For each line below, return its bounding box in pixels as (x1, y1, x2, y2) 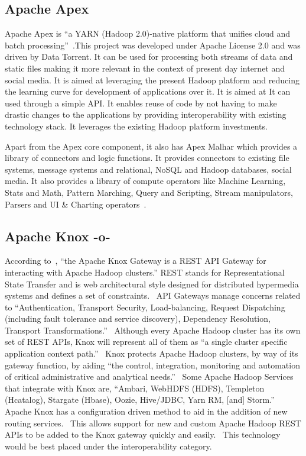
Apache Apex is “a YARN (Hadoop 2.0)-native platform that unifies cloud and (5, 27, 291, 40)
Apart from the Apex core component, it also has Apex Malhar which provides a (5, 140, 298, 152)
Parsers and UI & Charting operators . (5, 198, 147, 210)
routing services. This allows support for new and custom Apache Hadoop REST (5, 416, 301, 429)
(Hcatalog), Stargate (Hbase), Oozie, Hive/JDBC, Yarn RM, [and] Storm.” (5, 393, 275, 406)
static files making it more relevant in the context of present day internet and (5, 62, 285, 74)
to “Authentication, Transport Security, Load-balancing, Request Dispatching (5, 300, 285, 313)
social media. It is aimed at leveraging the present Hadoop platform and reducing (5, 73, 300, 86)
